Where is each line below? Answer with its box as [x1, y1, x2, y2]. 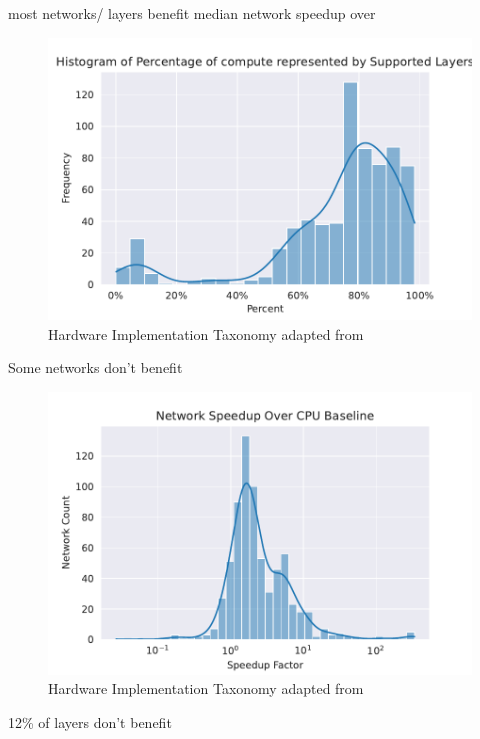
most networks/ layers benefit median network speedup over [8, 3, 376, 23]
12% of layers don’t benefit [8, 711, 172, 732]
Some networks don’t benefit [8, 357, 183, 378]
